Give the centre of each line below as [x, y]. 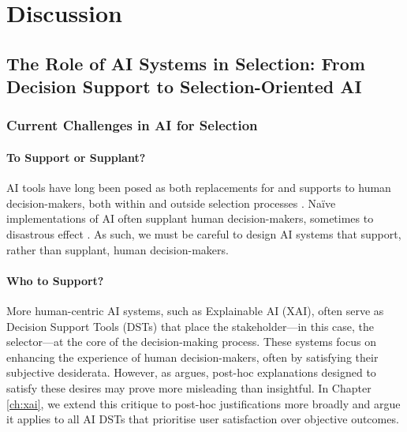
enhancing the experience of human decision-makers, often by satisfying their [192, 357]
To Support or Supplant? [76, 157]
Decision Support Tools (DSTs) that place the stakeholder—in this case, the [190, 326]
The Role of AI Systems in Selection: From [186, 63]
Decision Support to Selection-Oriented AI [184, 86]
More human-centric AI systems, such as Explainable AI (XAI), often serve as [195, 310]
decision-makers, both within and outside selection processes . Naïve [171, 203]
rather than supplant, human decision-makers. [118, 249]
